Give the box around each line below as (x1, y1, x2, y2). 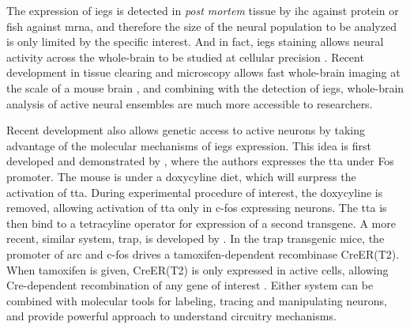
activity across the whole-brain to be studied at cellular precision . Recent (6, 48, 364, 65)
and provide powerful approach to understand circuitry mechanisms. (6, 308, 337, 324)
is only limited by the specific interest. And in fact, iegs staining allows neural (6, 33, 384, 50)
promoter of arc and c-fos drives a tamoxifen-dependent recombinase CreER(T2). (6, 245, 400, 262)
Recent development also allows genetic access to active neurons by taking (6, 122, 365, 138)
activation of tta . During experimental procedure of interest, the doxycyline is (6, 183, 383, 200)
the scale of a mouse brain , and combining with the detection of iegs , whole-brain (6, 79, 404, 96)
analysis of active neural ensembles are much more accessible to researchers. (6, 95, 373, 112)
